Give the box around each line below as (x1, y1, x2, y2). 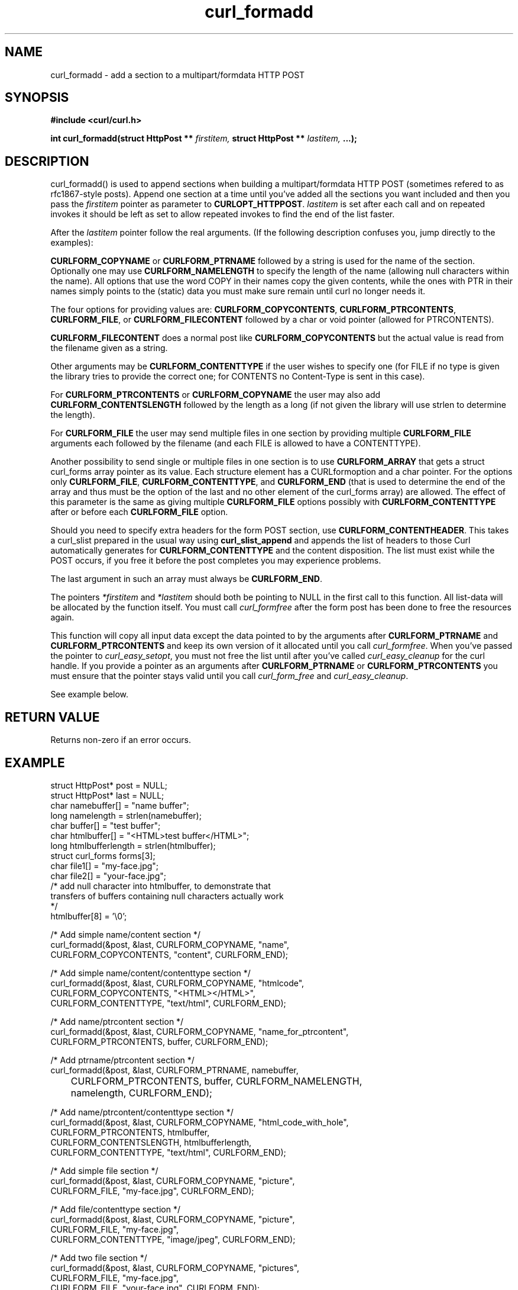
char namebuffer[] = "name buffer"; (50, 800, 189, 810)
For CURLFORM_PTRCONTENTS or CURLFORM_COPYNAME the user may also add (50, 390, 381, 400)
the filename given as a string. (50, 343, 168, 353)
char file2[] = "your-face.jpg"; (50, 870, 167, 881)
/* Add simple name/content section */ (50, 929, 201, 940)
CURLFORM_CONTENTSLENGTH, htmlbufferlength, (50, 1137, 251, 1147)
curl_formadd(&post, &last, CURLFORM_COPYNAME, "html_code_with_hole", (50, 1117, 349, 1127)
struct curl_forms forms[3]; (50, 850, 156, 861)
